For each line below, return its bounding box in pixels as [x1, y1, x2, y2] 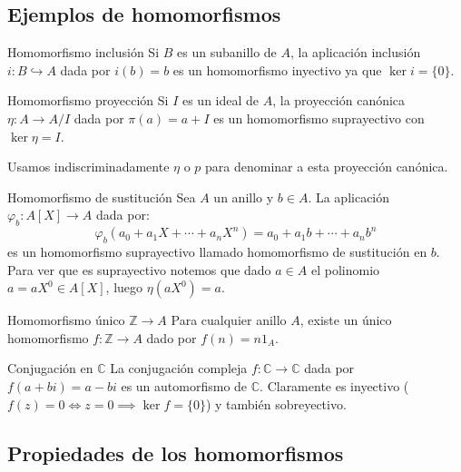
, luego [105, 278, 143, 297]
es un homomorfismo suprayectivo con [213, 108, 425, 127]
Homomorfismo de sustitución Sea [7, 187, 196, 206]
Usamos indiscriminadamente [7, 157, 170, 176]
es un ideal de [181, 91, 260, 110]
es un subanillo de [177, 43, 277, 62]
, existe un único [299, 310, 392, 329]
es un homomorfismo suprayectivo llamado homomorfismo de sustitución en [7, 241, 427, 261]
